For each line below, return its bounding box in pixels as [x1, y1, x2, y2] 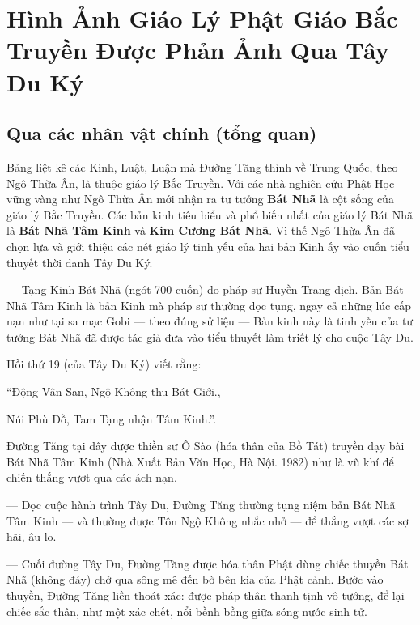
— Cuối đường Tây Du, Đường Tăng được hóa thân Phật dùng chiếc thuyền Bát [6, 555, 409, 572]
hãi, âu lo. [6, 528, 57, 545]
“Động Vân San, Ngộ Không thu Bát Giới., [6, 383, 221, 400]
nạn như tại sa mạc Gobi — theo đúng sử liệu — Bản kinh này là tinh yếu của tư [6, 312, 414, 330]
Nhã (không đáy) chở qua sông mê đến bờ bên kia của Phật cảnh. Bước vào [6, 571, 384, 588]
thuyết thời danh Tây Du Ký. [6, 253, 153, 270]
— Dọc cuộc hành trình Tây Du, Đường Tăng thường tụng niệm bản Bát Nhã [6, 496, 396, 513]
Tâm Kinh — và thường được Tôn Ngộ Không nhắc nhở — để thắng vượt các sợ [6, 512, 409, 529]
